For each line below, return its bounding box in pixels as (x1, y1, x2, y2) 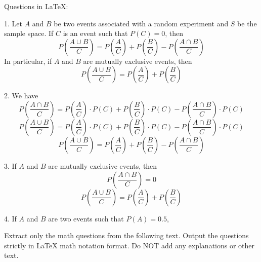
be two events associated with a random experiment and (54, 18, 229, 28)
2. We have (4, 90, 38, 101)
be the (237, 18, 257, 28)
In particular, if (4, 55, 52, 66)
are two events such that (48, 213, 124, 223)
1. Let (4, 18, 22, 28)
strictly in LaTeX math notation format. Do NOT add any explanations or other (4, 240, 255, 250)
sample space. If (4, 28, 54, 39)
